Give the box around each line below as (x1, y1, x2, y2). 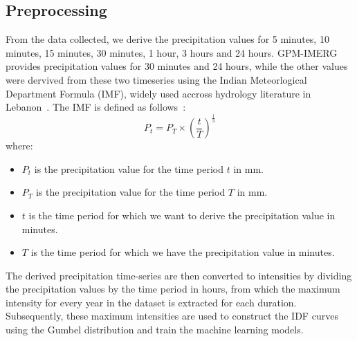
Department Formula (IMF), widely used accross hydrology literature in (6, 86, 311, 100)
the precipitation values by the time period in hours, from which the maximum (6, 282, 340, 296)
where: (6, 138, 33, 153)
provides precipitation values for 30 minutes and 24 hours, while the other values (6, 59, 348, 73)
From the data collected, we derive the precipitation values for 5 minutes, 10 (6, 32, 329, 46)
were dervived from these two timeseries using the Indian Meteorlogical (6, 72, 307, 86)
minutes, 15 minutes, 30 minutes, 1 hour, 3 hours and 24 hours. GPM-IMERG (6, 45, 338, 59)
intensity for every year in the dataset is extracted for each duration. (6, 295, 297, 309)
